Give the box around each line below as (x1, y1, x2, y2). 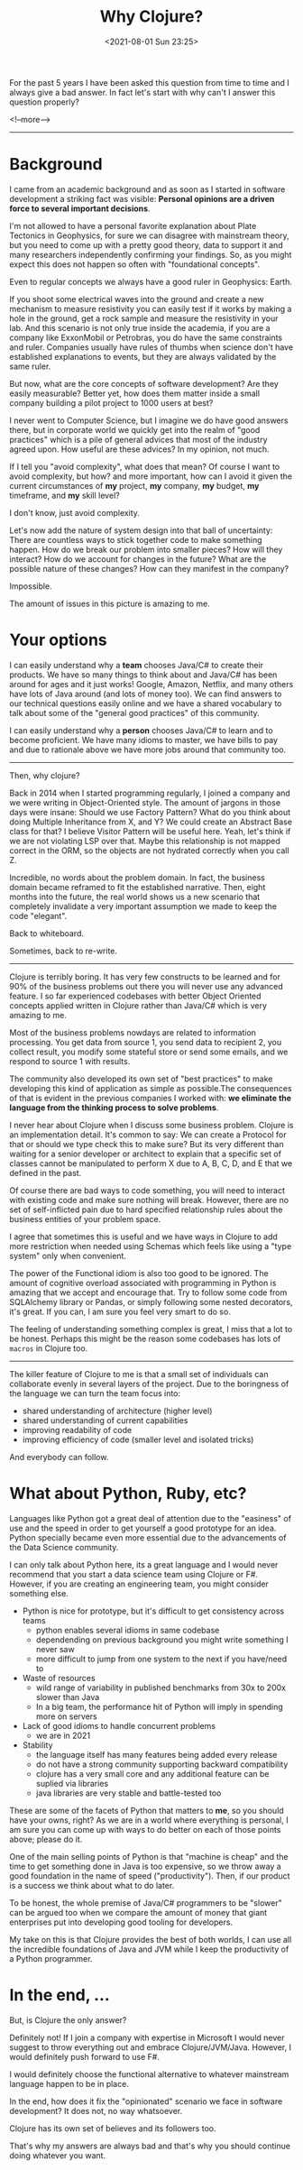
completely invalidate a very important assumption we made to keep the (9, 900, 278, 912)
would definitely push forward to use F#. (9, 2051, 161, 2062)
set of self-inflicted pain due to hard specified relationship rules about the (9, 1204, 283, 1215)
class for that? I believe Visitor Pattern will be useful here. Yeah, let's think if (9, 825, 291, 836)
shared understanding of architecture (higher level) (22, 1405, 213, 1416)
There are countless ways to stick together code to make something (9, 534, 263, 545)
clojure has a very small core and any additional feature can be (35, 1768, 270, 1779)
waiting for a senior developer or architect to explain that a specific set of (9, 1148, 282, 1159)
